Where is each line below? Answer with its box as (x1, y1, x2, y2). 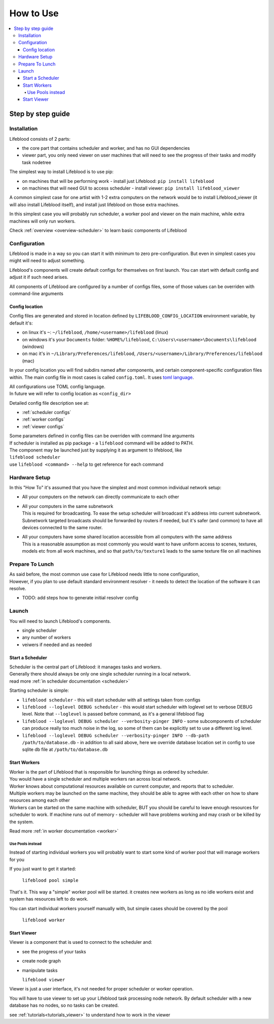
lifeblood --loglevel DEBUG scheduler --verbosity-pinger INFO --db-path (22, 732, 210, 739)
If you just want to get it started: (9, 866, 76, 872)
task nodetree (22, 159, 51, 165)
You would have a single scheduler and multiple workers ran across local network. (9, 776, 182, 782)
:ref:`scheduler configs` (22, 409, 72, 415)
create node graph (22, 958, 61, 964)
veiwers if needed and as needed (22, 642, 92, 648)
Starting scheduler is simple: (9, 687, 70, 693)
